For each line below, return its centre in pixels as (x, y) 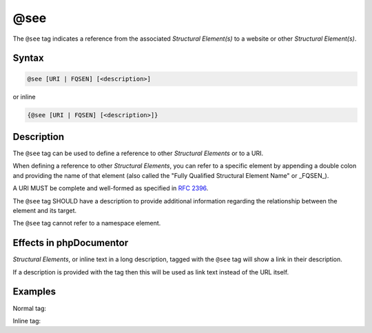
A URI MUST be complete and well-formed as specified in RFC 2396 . (111, 188)
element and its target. (45, 210)
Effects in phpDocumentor (71, 243)
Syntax (28, 58)
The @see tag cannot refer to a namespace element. (87, 223)
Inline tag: (27, 321)
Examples (34, 292)
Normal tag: (30, 308)
